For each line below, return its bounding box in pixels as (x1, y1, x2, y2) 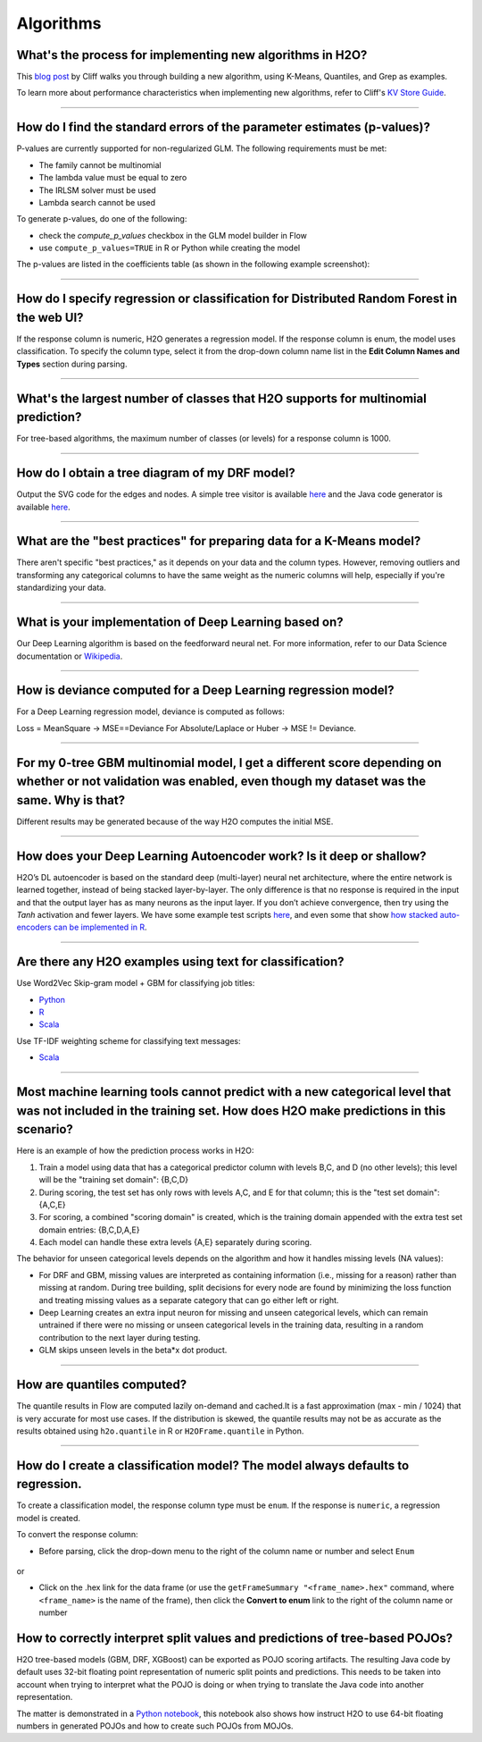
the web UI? (16, 309, 84, 325)
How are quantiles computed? (16, 1377, 187, 1393)
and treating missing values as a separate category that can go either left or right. (38, 1294, 339, 1305)
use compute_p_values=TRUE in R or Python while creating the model (38, 242, 301, 254)
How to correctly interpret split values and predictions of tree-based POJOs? (16, 1630, 453, 1645)
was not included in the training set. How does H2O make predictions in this (16, 1103, 446, 1118)
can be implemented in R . (54, 921, 147, 933)
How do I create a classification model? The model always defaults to (16, 1458, 410, 1473)
